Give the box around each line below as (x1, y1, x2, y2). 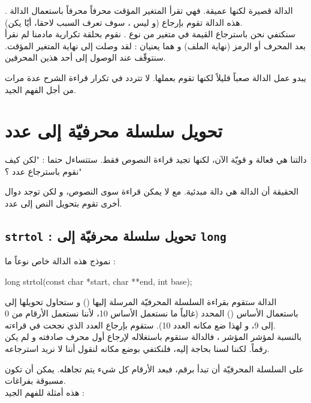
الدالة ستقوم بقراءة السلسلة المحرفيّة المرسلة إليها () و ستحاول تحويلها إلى (5, 295, 277, 308)
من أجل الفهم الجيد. (5, 83, 76, 95)
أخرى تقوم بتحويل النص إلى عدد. (5, 197, 122, 210)
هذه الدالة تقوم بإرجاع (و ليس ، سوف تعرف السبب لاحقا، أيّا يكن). (5, 16, 243, 28)
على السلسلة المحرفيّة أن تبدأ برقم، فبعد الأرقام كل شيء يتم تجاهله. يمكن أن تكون (5, 362, 304, 375)
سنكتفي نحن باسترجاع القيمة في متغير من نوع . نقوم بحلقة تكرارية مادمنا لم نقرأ (5, 28, 295, 40)
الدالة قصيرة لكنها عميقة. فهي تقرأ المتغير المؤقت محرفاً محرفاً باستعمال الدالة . (5, 4, 293, 16)
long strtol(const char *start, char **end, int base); (5, 275, 192, 288)
